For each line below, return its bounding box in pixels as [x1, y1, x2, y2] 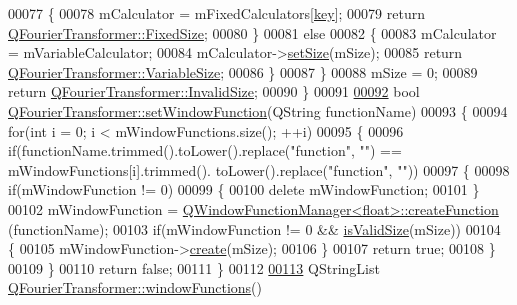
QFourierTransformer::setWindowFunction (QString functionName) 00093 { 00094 [8, 100, 508, 121]
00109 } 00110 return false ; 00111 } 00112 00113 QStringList [8, 257, 380, 278]
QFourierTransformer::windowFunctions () [8, 277, 262, 298]
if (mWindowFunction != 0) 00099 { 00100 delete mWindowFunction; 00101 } [8, 179, 480, 200]
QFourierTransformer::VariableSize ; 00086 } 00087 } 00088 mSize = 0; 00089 [8, 61, 478, 82]
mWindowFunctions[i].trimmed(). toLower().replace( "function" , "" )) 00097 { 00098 [8, 159, 510, 180]
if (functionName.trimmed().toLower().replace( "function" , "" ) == [8, 140, 402, 161]
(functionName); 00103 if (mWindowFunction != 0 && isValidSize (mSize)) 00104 [8, 218, 501, 239]
